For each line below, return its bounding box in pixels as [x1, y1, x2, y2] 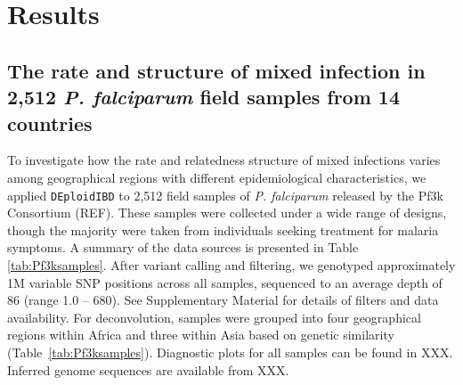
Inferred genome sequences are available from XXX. [7, 360, 289, 379]
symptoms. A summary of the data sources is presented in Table [7, 238, 359, 257]
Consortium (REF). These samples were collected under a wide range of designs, [7, 203, 447, 222]
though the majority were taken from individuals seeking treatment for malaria [7, 220, 439, 239]
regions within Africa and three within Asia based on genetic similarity [7, 325, 394, 344]
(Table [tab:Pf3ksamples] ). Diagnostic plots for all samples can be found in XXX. [7, 342, 453, 361]
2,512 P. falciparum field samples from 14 [7, 83, 400, 111]
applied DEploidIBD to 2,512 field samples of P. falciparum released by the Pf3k [7, 185, 443, 204]
